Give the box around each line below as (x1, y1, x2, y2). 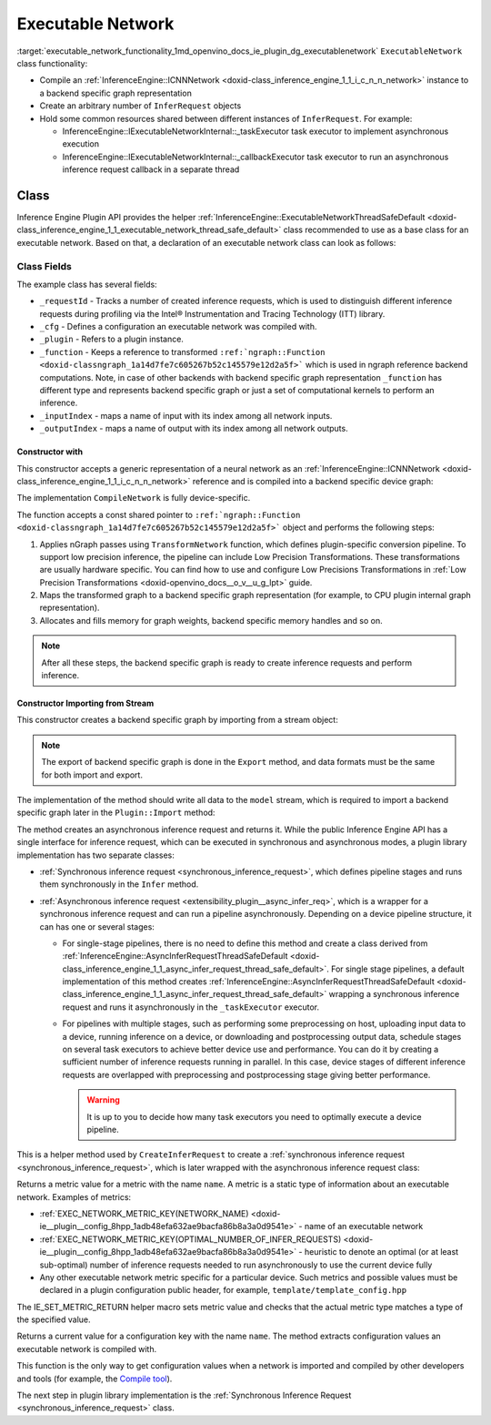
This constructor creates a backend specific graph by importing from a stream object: (16, 715, 338, 726)
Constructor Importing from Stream (16, 697, 155, 709)
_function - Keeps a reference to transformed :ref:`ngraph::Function (39, 346, 326, 357)
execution (62, 138, 100, 149)
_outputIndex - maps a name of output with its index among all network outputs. (39, 423, 349, 434)
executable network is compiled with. (16, 1343, 157, 1354)
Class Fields (16, 260, 72, 272)
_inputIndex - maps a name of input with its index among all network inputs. (39, 410, 333, 421)
